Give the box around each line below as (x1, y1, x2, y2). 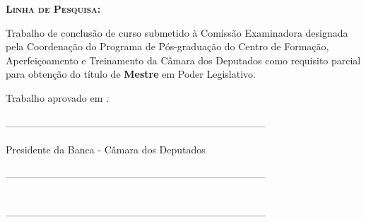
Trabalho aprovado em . (6, 90, 109, 105)
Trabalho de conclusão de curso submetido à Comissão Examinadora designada (6, 25, 348, 40)
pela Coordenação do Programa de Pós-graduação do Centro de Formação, (6, 39, 329, 54)
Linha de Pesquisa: (6, 1, 101, 16)
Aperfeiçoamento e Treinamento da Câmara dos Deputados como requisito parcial (6, 52, 361, 67)
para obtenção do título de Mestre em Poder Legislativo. (6, 66, 256, 81)
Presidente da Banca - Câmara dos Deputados (6, 141, 206, 156)
